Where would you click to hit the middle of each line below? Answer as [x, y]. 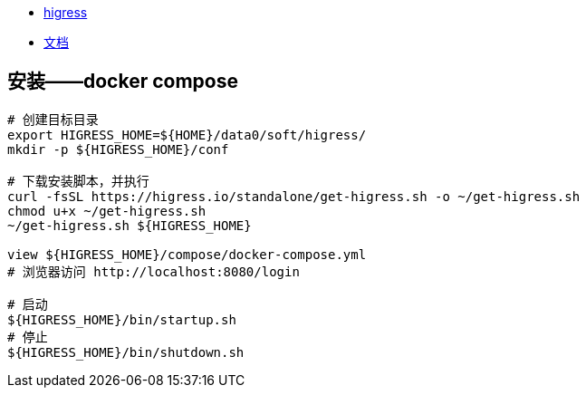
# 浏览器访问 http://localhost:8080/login [154, 271]
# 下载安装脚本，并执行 [78, 181]
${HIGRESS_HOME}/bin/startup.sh [122, 319]
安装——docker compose [123, 82]
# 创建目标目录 [53, 119]
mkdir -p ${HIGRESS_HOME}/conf [118, 149]
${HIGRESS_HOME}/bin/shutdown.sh [126, 352]
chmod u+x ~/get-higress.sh [107, 211]
